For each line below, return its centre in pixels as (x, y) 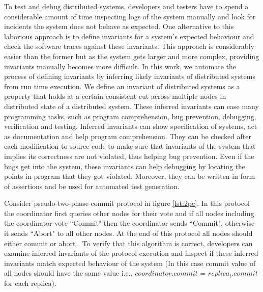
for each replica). (30, 283)
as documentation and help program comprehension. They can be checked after (128, 136)
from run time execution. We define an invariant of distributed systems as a (122, 86)
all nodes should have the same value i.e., (68, 273)
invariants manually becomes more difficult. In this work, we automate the (120, 66)
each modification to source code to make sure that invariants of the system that (130, 146)
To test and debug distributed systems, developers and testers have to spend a (126, 6)
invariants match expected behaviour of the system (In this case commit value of (130, 263)
